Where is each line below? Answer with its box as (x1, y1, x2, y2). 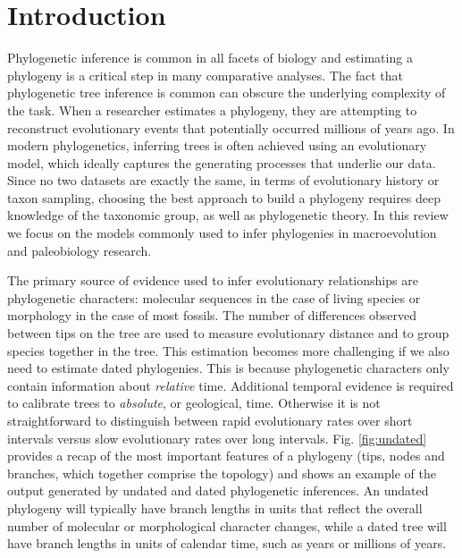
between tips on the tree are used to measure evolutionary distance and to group (7, 324, 449, 342)
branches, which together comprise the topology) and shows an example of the (7, 463, 436, 482)
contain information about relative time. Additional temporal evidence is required (7, 376, 454, 394)
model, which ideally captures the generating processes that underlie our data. (7, 153, 436, 172)
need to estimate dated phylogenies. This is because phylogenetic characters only (7, 359, 449, 377)
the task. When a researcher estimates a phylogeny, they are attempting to (7, 100, 417, 119)
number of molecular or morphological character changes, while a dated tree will (7, 516, 447, 535)
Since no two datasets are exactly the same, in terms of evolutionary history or (7, 171, 440, 190)
